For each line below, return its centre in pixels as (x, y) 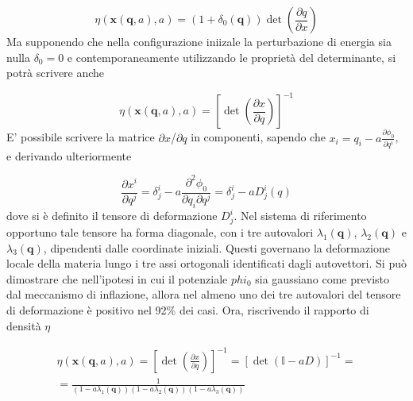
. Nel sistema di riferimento (300, 216)
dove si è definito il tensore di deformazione (112, 216)
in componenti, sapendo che (258, 137)
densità (24, 325)
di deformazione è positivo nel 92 (87, 309)
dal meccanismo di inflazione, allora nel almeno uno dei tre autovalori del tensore (204, 294)
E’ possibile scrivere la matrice (81, 137)
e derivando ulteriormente (69, 155)
